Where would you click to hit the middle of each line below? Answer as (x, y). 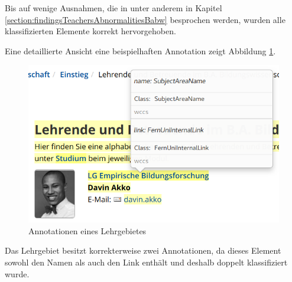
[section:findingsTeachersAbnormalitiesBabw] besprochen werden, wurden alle (145, 19)
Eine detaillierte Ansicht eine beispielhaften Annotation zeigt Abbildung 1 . (140, 50)
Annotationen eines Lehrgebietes (87, 230)
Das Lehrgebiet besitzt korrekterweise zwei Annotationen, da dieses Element (143, 250)
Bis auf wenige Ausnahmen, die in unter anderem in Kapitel (113, 8)
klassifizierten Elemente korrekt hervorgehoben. (90, 31)
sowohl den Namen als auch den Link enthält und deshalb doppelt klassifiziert (146, 262)
